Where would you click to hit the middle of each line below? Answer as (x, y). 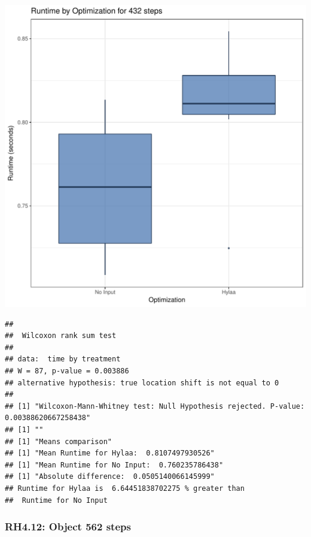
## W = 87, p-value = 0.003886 (67, 371)
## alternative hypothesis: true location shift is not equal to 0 (142, 383)
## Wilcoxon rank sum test (61, 336)
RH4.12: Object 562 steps (68, 527)
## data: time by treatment (63, 359)
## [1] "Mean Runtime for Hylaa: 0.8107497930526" (110, 453)
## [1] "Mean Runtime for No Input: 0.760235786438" (114, 465)
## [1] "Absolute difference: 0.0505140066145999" (110, 477)
